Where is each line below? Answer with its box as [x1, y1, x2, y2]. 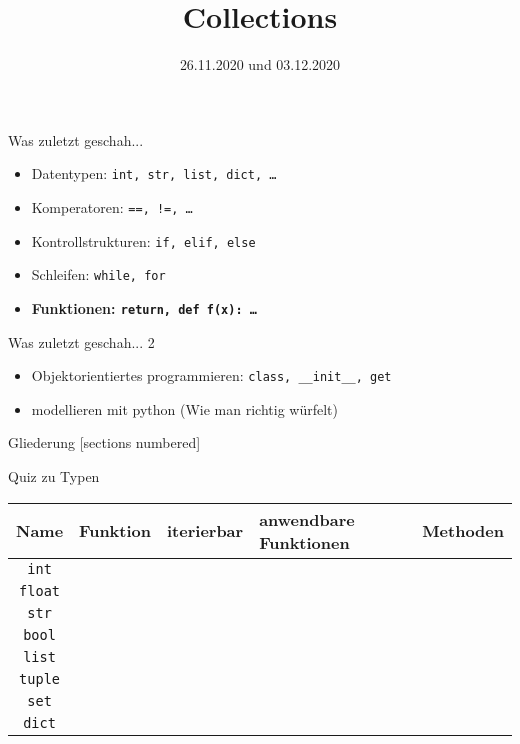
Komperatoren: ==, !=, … [31, 196, 193, 217]
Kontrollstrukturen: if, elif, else [31, 230, 256, 251]
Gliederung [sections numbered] [8, 432, 201, 453]
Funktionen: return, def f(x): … [31, 297, 257, 318]
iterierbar [167, 519, 244, 543]
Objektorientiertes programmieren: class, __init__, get [31, 365, 392, 386]
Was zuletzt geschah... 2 [8, 331, 155, 352]
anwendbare [259, 507, 355, 531]
